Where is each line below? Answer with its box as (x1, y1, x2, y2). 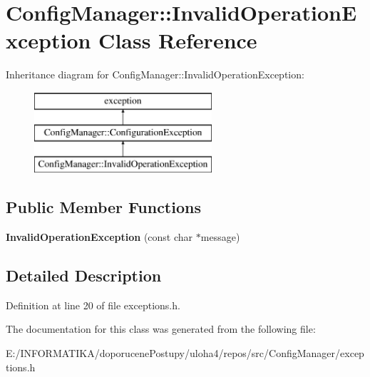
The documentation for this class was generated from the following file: (6, 321, 316, 336)
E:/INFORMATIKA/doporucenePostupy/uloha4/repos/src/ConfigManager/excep (6, 346, 364, 361)
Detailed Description (6, 264, 162, 286)
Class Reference (98, 26, 257, 55)
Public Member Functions (6, 196, 201, 218)
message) (200, 229, 240, 244)
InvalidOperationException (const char (6, 229, 193, 244)
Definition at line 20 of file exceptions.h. (6, 297, 180, 312)
